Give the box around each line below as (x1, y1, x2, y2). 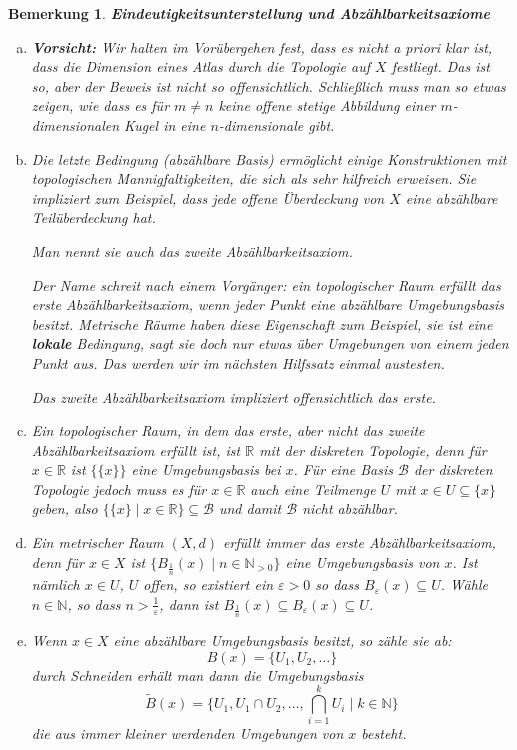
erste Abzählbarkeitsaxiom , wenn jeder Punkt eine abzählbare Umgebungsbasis (31, 294, 505, 315)
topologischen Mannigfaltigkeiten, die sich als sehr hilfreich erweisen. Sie (31, 168, 477, 189)
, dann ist (159, 593, 219, 614)
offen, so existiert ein (143, 574, 274, 595)
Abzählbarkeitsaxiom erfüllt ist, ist (31, 439, 241, 460)
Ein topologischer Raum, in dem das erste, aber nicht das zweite (31, 420, 425, 441)
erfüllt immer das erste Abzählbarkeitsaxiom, (223, 532, 496, 553)
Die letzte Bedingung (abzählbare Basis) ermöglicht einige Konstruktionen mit (31, 148, 507, 169)
